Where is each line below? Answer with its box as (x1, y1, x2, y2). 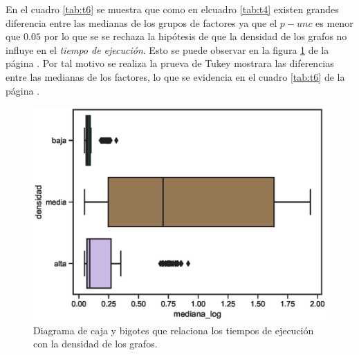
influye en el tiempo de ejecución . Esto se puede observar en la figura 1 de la (6, 42, 329, 57)
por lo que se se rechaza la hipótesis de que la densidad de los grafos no (44, 29, 347, 44)
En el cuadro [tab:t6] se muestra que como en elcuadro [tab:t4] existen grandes (6, 2, 339, 16)
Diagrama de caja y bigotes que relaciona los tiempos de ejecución (33, 323, 314, 337)
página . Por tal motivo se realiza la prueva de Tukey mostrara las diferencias (6, 56, 334, 70)
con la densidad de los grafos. (33, 336, 158, 351)
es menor (315, 15, 353, 30)
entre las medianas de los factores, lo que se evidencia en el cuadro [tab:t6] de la (6, 69, 345, 84)
